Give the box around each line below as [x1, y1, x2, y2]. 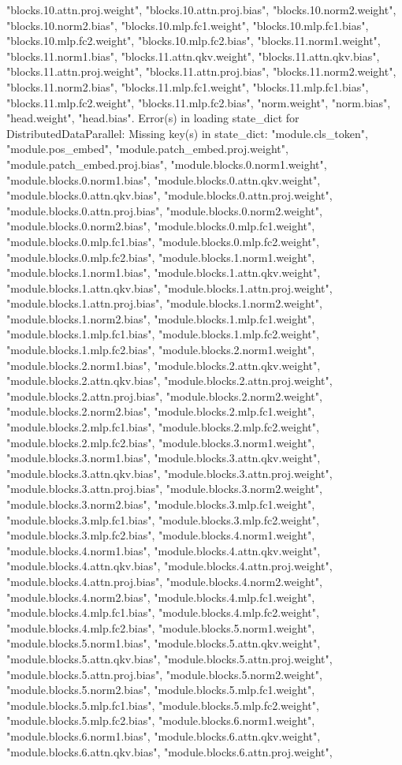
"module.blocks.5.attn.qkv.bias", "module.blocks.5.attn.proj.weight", [6, 650, 333, 666]
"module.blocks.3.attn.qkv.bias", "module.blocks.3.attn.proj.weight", [6, 465, 333, 481]
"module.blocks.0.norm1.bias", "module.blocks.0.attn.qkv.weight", [6, 171, 321, 188]
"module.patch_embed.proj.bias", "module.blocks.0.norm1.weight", [6, 155, 327, 172]
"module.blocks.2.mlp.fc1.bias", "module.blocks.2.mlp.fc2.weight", [6, 419, 319, 435]
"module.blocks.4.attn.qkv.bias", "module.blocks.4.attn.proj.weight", [6, 558, 333, 574]
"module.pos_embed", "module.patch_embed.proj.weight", [6, 140, 288, 157]
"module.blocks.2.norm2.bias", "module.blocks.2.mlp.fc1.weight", [6, 403, 315, 420]
